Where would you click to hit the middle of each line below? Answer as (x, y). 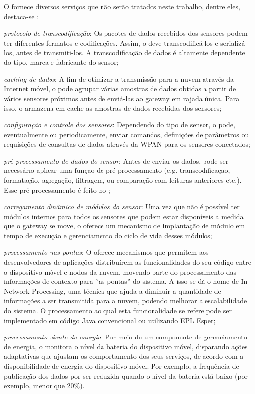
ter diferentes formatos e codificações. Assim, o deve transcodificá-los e (111, 42)
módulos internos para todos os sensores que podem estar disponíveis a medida (124, 216)
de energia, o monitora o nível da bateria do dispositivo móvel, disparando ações (126, 346)
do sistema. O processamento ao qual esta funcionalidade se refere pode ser (118, 310)
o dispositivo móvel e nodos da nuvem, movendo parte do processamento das (120, 271)
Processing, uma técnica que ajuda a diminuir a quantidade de (127, 291)
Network (17, 291)
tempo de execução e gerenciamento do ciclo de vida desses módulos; (108, 235)
